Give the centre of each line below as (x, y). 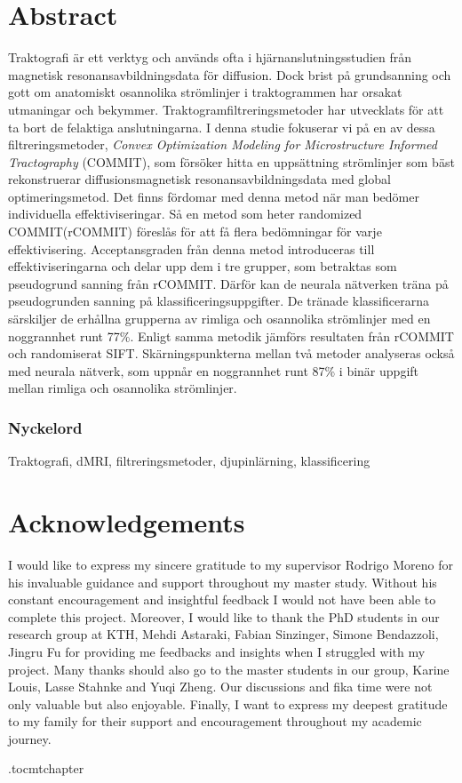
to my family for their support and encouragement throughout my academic (215, 721)
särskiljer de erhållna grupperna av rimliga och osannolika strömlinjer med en (219, 319)
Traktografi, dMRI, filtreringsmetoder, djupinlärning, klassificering (189, 461)
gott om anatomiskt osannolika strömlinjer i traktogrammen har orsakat (205, 92)
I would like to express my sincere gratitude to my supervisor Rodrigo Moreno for (231, 564)
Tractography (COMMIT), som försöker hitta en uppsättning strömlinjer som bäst (231, 161)
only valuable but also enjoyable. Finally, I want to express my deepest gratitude (228, 703)
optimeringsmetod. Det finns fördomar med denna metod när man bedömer (214, 196)
